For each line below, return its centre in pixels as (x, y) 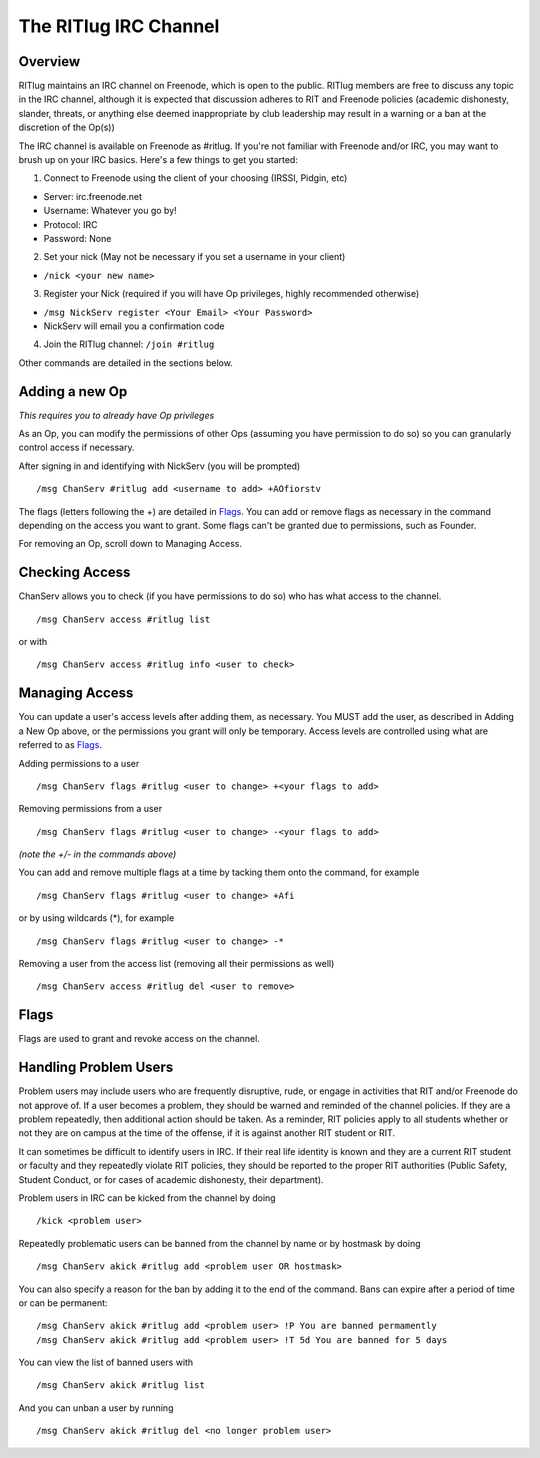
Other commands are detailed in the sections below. (126, 362)
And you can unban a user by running (96, 1407)
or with (33, 642)
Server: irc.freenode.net (93, 196)
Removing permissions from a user (90, 809)
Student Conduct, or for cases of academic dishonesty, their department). (171, 1179)
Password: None (77, 238)
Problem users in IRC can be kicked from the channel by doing (147, 1197)
